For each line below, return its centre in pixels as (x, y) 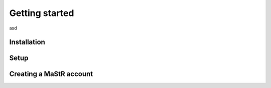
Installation (27, 42)
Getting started (42, 13)
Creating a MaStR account (51, 74)
